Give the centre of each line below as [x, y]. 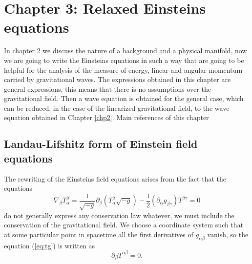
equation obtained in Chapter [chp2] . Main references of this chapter [106, 117]
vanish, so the [228, 234]
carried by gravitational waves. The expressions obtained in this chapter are [117, 79]
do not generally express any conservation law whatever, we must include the [119, 215]
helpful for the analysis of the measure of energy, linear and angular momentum [123, 70]
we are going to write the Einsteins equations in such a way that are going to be [124, 60]
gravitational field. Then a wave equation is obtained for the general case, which [124, 98]
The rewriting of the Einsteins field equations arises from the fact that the [115, 178]
